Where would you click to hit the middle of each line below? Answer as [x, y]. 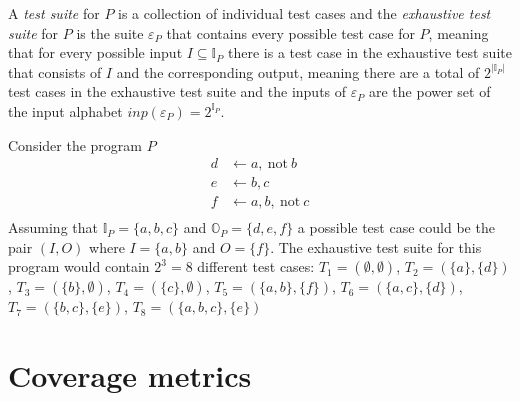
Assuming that [53, 227]
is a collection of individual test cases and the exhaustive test [304, 13]
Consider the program [75, 144]
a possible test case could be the [396, 227]
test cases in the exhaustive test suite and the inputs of [177, 91]
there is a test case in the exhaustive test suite [370, 52]
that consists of [55, 71]
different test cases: [256, 266]
